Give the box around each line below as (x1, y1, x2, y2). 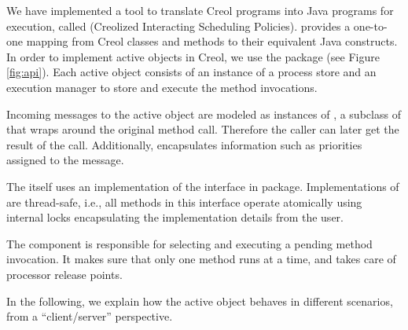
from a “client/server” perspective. (6, 308, 173, 324)
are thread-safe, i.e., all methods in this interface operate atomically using (6, 193, 362, 210)
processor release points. (6, 266, 123, 282)
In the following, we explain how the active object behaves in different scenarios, (6, 292, 393, 309)
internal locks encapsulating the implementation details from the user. (6, 209, 344, 225)
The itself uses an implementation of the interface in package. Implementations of (6, 178, 399, 194)
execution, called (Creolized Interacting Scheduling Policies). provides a (6, 17, 351, 34)
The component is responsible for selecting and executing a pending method (6, 235, 373, 251)
